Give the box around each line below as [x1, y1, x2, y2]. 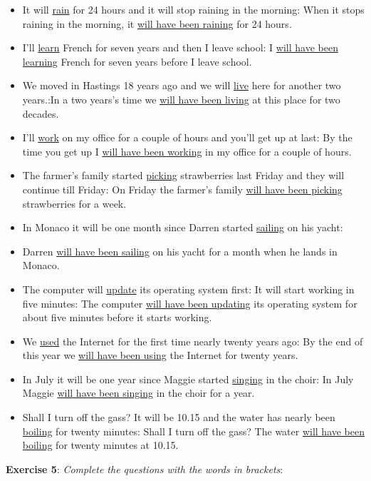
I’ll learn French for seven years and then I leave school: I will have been [22, 40, 338, 55]
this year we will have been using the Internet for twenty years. [22, 348, 298, 363]
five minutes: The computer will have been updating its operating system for [22, 295, 357, 310]
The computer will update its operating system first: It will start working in [22, 281, 355, 296]
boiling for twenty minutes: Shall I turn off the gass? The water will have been [22, 423, 365, 438]
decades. [22, 106, 59, 121]
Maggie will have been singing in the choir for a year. [22, 385, 255, 400]
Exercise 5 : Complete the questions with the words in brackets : [6, 461, 283, 476]
